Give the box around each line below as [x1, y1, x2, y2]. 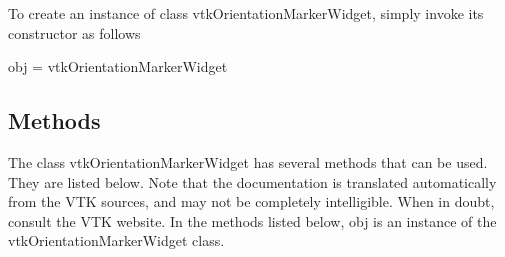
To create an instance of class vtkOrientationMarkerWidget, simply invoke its [8, 3, 484, 23]
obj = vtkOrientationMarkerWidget [8, 56, 228, 77]
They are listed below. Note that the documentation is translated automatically [8, 171, 497, 192]
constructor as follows [8, 22, 141, 43]
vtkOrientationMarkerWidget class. [8, 230, 225, 251]
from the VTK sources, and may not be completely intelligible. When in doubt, [8, 191, 495, 212]
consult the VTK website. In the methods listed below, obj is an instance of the [8, 210, 497, 231]
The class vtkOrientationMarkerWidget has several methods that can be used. [8, 151, 488, 172]
